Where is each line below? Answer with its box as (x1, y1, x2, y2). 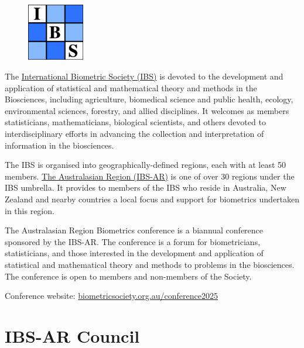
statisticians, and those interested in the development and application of (5, 247, 264, 259)
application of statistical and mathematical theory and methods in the (5, 81, 257, 94)
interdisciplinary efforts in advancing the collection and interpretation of (5, 128, 264, 140)
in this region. (5, 204, 54, 216)
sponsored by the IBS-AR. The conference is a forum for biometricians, (5, 235, 261, 247)
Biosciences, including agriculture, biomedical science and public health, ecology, (5, 93, 293, 105)
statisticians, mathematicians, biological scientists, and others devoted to (5, 116, 266, 128)
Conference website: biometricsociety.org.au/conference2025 (5, 290, 218, 302)
